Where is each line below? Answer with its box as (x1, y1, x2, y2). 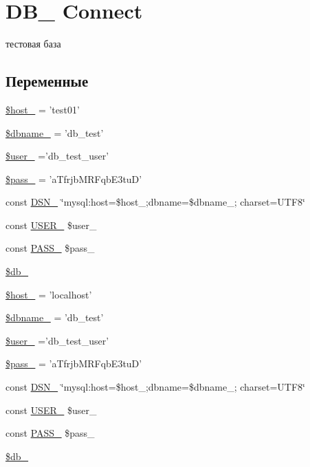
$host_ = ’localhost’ (5, 287, 92, 301)
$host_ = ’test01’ (5, 102, 80, 116)
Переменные (5, 70, 89, 91)
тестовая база (5, 36, 61, 51)
